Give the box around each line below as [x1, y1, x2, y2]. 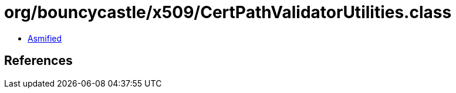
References [4, 53, 73, 68]
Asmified [28, 33, 62, 43]
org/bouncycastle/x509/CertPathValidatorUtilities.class [4, 2, 452, 22]
